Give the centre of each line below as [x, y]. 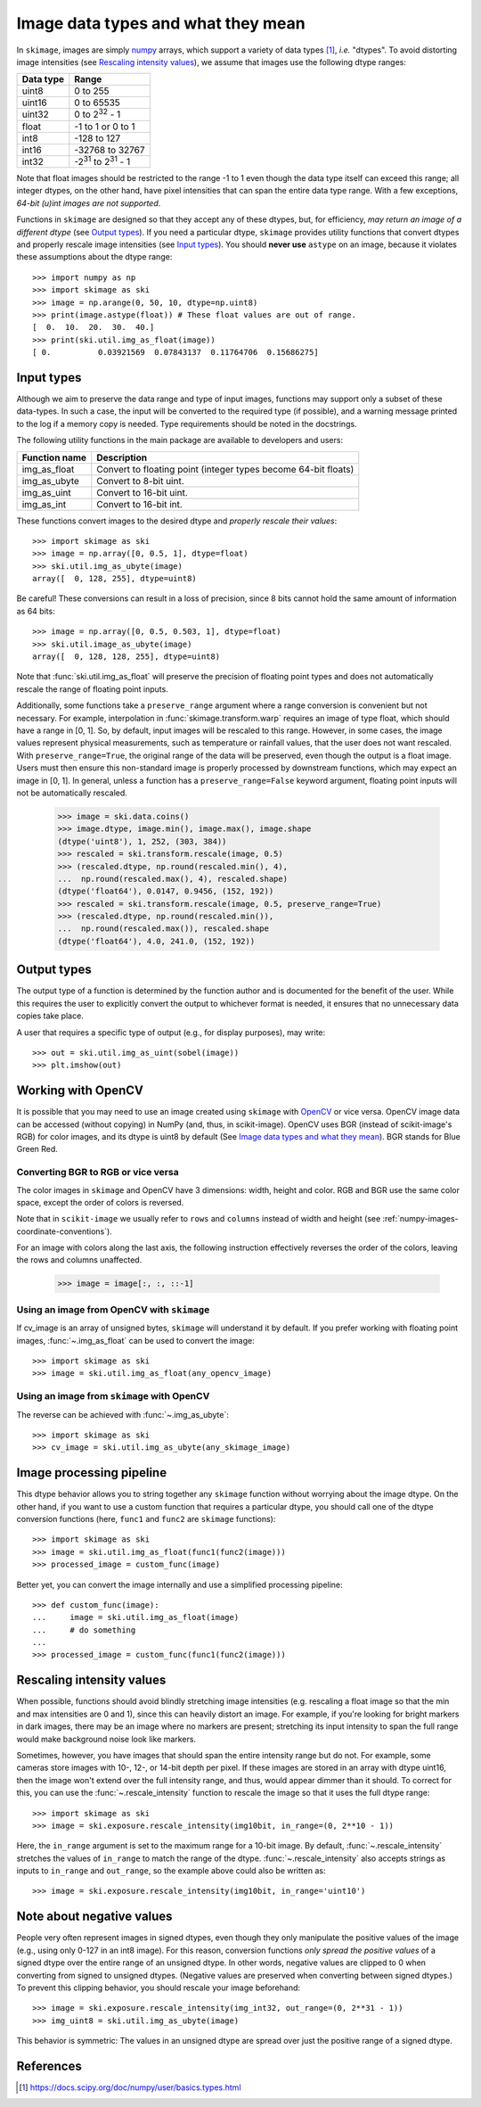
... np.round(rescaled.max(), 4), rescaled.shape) [173, 879]
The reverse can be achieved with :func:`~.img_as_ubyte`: [122, 1414]
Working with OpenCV [80, 1091]
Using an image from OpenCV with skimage [113, 1309]
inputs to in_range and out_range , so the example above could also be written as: [171, 1871]
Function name [54, 457]
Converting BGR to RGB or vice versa [98, 1173]
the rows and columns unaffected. [79, 1260]
